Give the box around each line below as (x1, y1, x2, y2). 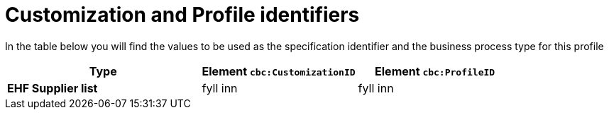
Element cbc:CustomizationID (202, 63, 356, 78)
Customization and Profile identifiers (5, 3, 360, 27)
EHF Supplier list (7, 80, 98, 95)
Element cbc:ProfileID (375, 63, 495, 78)
